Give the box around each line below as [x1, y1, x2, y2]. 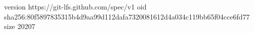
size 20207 [4, 21, 35, 31]
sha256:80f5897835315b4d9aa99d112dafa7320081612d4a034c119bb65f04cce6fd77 [4, 11, 250, 21]
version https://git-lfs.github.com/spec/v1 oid [4, 1, 147, 11]
